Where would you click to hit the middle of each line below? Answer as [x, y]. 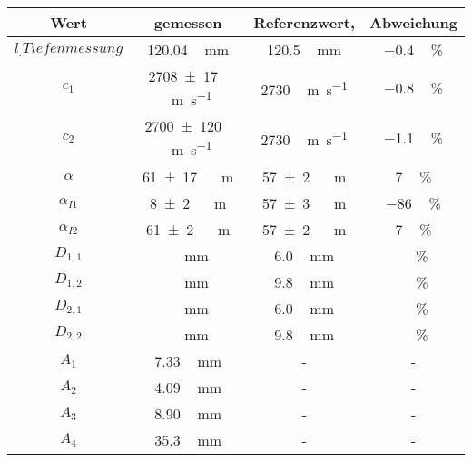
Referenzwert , [305, 22]
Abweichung [413, 22]
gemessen [188, 22]
